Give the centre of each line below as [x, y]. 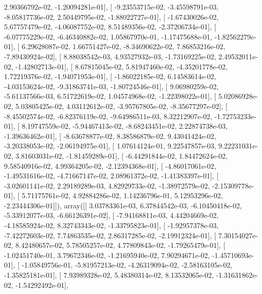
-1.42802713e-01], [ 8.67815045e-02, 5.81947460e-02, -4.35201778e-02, [121, 66]
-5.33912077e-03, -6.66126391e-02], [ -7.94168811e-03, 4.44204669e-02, [111, 215]
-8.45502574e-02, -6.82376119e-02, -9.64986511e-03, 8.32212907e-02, [108, 116]
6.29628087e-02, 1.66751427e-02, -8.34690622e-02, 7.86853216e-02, [123, 46]
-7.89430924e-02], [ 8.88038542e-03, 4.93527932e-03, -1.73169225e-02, [110, 56]
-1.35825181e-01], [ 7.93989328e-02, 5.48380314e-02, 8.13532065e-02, [109, 275]
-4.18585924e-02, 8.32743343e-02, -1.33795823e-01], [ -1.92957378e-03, [111, 225]
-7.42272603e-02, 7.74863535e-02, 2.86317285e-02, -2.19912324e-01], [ [110, 235]
